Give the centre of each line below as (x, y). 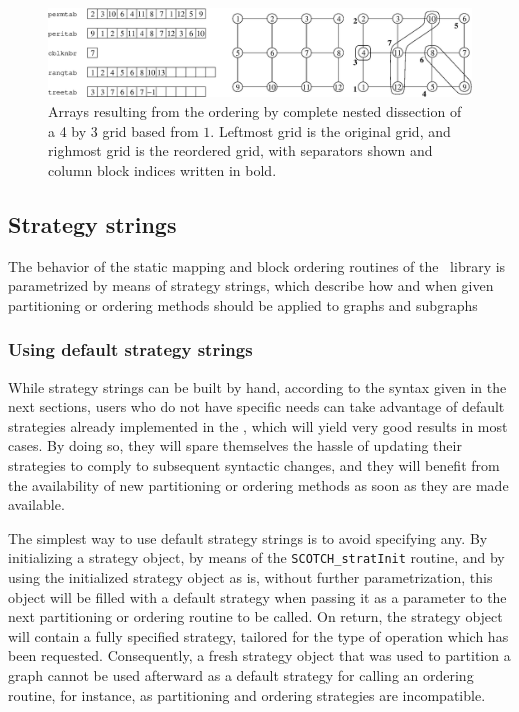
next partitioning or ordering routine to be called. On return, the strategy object (255, 616)
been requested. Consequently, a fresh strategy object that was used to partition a (259, 655)
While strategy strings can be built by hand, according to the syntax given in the (257, 386)
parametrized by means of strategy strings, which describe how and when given (251, 285)
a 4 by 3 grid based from (123, 130)
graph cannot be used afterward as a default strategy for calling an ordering (241, 674)
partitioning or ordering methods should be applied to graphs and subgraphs (243, 304)
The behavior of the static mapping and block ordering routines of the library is (257, 265)
